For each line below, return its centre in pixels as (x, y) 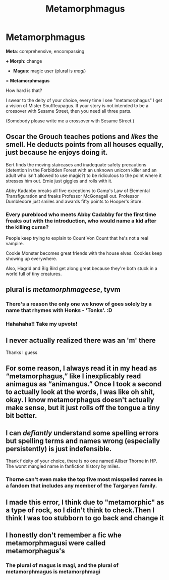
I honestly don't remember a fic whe (64, 535)
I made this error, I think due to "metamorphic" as (85, 502)
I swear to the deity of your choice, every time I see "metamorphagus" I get (84, 100)
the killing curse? (27, 227)
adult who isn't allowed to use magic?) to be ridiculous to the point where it (84, 175)
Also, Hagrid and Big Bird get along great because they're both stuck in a (82, 269)
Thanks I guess (21, 352)
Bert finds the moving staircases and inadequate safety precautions (76, 164)
